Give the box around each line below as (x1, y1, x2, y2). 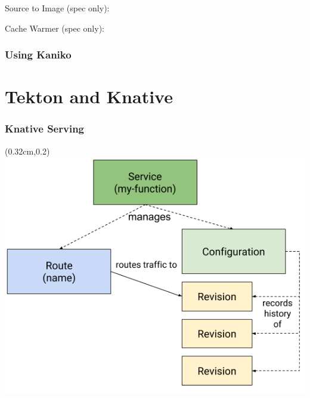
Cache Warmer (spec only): (5, 21, 104, 34)
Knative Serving (5, 121, 85, 136)
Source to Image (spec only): (5, 2, 110, 14)
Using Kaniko (5, 47, 72, 62)
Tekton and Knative (5, 84, 173, 109)
